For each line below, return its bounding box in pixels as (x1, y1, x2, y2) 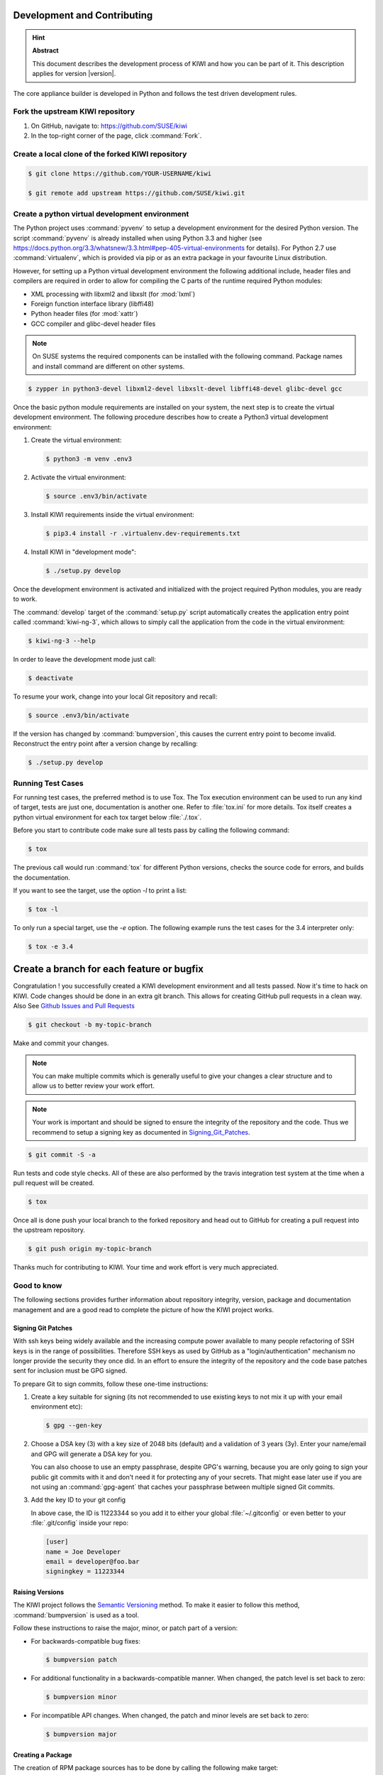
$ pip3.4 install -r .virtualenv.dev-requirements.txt (45, 529, 240, 537)
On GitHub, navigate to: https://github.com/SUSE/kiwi (30, 121, 188, 130)
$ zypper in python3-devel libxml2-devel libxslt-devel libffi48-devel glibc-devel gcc (28, 384, 343, 393)
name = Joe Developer (45, 1548, 121, 1556)
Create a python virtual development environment (13, 209, 189, 219)
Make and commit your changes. (13, 1039, 109, 1047)
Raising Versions (13, 1588, 64, 1596)
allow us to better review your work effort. (32, 1081, 155, 1090)
